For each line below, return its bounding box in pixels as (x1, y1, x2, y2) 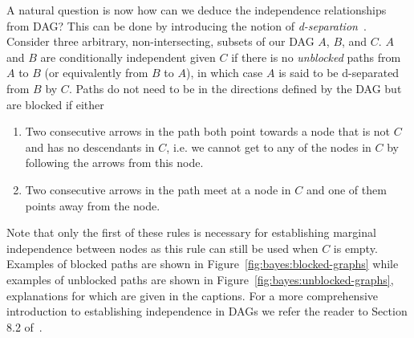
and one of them (306, 181, 387, 198)
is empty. (333, 239, 378, 256)
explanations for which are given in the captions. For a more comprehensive (6, 287, 379, 303)
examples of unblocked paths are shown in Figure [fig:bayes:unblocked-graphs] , (6, 271, 394, 287)
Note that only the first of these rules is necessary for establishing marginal (6, 224, 376, 241)
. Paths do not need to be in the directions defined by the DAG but (68, 79, 402, 96)
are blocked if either (6, 96, 104, 112)
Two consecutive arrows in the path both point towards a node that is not (25, 123, 391, 140)
